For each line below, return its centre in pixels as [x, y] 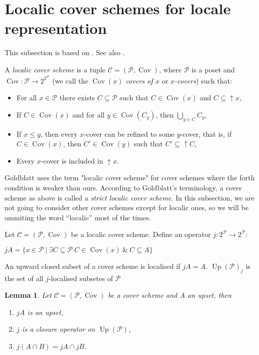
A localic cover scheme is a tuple [55, 69]
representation [56, 28]
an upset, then [209, 295]
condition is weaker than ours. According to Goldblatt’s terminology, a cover [123, 187]
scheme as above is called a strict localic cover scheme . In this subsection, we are [129, 197]
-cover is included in [72, 160]
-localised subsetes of [81, 278]
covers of [139, 80]
